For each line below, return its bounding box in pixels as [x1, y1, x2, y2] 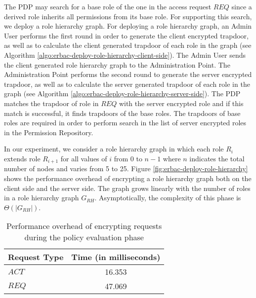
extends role [4, 153, 41, 163]
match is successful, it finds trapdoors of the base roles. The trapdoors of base [4, 108, 241, 118]
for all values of [60, 153, 107, 163]
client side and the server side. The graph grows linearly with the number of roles [4, 183, 251, 193]
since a [231, 1, 252, 11]
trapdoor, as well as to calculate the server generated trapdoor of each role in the [4, 78, 250, 89]
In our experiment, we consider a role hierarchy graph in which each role [4, 144, 224, 154]
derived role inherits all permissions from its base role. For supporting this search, [4, 11, 252, 21]
